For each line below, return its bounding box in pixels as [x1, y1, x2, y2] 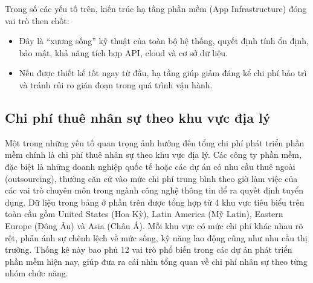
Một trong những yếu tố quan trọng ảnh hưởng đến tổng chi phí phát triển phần [5, 136, 305, 149]
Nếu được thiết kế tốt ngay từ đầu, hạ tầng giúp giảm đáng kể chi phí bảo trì [19, 67, 307, 79]
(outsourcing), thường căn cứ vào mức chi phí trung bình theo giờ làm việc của [5, 172, 298, 184]
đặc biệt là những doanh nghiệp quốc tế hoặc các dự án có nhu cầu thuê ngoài [5, 160, 295, 172]
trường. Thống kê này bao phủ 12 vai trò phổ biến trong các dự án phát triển [5, 243, 292, 256]
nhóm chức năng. [5, 267, 68, 279]
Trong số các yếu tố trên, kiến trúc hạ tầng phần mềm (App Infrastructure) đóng [5, 2, 307, 15]
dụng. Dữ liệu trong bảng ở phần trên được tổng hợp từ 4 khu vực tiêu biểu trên [5, 195, 305, 208]
